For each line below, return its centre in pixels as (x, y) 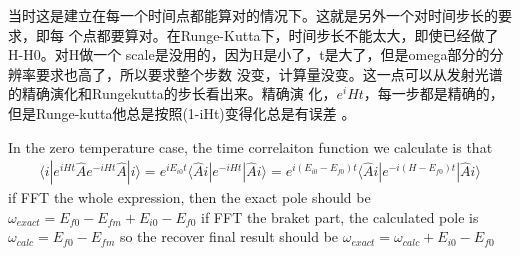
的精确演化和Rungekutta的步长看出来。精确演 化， (172, 93)
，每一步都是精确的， (433, 93)
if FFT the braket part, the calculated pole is (340, 216)
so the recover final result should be (229, 236)
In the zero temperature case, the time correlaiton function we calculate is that (250, 146)
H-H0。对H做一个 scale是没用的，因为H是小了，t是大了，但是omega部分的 (249, 54)
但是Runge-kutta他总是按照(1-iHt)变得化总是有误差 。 (182, 112)
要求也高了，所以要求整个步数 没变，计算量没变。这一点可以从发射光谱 (269, 73)
